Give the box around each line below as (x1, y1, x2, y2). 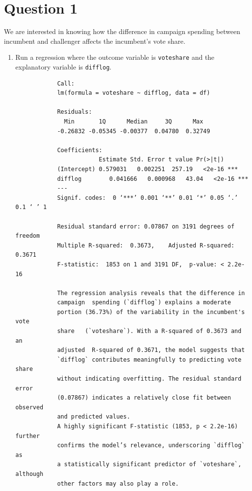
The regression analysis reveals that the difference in (57, 289, 245, 297)
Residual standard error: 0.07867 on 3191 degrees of (57, 223, 235, 230)
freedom (15, 232, 40, 240)
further (15, 432, 40, 439)
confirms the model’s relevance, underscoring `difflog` (57, 442, 245, 449)
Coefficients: (57, 146, 102, 154)
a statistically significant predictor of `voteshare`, (57, 461, 242, 468)
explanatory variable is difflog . (15, 61, 112, 71)
